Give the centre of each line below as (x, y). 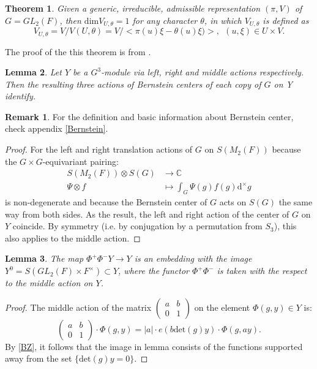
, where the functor (154, 271)
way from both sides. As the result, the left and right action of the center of (147, 214)
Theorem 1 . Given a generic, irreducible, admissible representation (133, 8)
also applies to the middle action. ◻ (73, 238)
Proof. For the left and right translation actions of (99, 149)
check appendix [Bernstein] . (57, 128)
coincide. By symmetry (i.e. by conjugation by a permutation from (137, 226)
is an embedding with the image (193, 258)
